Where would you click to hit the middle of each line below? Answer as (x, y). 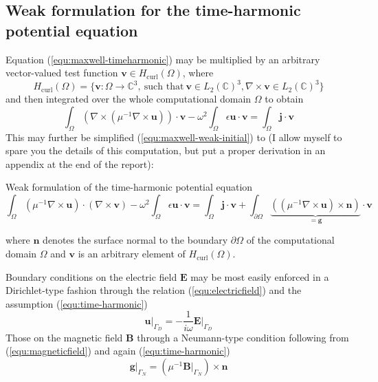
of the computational (290, 240)
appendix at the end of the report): (80, 163)
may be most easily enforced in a (260, 276)
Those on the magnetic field (64, 337)
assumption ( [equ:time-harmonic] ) (77, 303)
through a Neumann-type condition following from (243, 337)
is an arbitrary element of (132, 254)
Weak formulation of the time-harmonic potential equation (129, 187)
